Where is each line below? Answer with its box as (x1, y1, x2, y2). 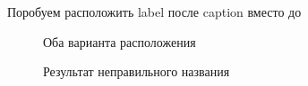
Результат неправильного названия (43, 62, 230, 81)
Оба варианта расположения (43, 32, 196, 51)
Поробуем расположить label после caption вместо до (7, 3, 302, 20)
